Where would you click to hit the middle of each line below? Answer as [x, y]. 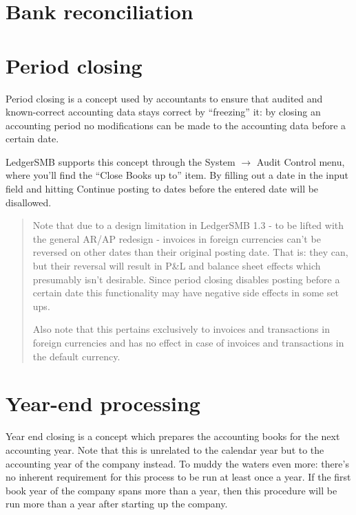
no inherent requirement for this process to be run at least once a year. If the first [178, 477]
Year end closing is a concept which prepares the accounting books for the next [173, 436]
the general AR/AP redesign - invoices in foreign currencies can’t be [177, 238]
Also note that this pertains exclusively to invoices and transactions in [181, 329]
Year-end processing [103, 403]
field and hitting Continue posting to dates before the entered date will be [162, 189]
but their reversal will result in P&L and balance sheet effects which [177, 266]
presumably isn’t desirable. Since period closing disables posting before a [186, 279]
